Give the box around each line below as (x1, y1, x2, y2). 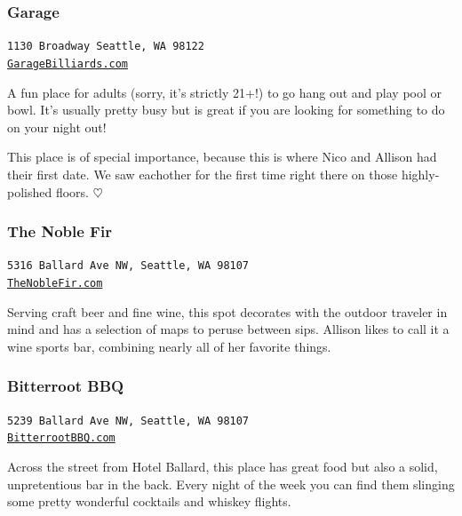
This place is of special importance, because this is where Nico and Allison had (7, 147, 437, 166)
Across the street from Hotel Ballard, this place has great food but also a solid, (7, 456, 438, 475)
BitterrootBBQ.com (7, 432, 115, 445)
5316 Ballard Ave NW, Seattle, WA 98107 (7, 259, 250, 273)
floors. (55, 182, 89, 201)
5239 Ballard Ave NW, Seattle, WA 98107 (7, 414, 250, 427)
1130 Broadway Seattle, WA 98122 (7, 40, 204, 53)
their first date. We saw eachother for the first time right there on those (7, 164, 398, 183)
